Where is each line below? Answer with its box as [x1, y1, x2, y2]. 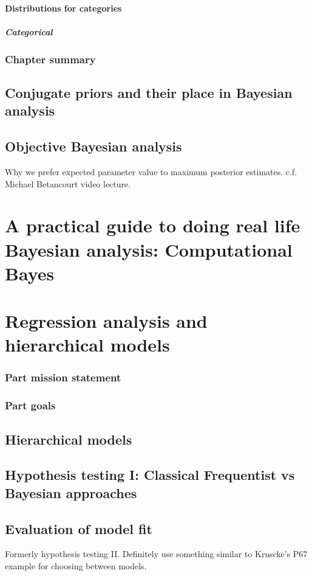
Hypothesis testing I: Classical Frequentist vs [5, 465, 295, 484]
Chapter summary [5, 51, 96, 66]
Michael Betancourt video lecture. [5, 177, 131, 190]
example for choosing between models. [5, 559, 147, 572]
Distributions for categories [5, 1, 122, 14]
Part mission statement [5, 370, 121, 385]
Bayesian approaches [5, 483, 137, 502]
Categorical [5, 25, 53, 38]
